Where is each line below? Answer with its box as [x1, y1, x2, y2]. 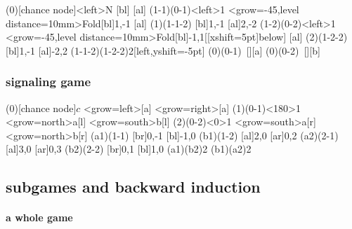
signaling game [6, 73, 91, 90]
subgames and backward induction [6, 176, 261, 197]
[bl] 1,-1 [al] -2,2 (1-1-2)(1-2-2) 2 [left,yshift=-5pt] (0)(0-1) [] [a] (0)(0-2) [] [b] [6, 43, 320, 57]
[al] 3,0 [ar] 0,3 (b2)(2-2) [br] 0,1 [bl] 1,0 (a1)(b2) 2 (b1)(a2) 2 [6, 141, 252, 156]
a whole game [6, 210, 73, 225]
